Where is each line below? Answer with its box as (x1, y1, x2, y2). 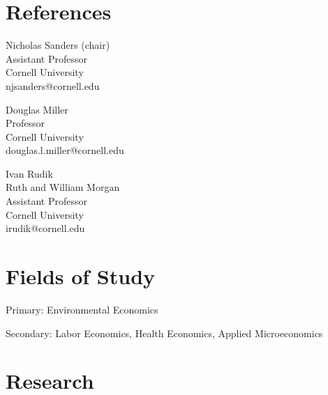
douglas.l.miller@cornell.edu (6, 143, 124, 157)
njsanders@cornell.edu (6, 78, 100, 93)
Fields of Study (6, 262, 156, 291)
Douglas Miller (6, 102, 68, 116)
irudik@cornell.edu (6, 221, 85, 235)
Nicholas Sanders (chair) (6, 38, 110, 52)
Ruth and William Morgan (6, 180, 120, 194)
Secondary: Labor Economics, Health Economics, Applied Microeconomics (6, 325, 323, 340)
